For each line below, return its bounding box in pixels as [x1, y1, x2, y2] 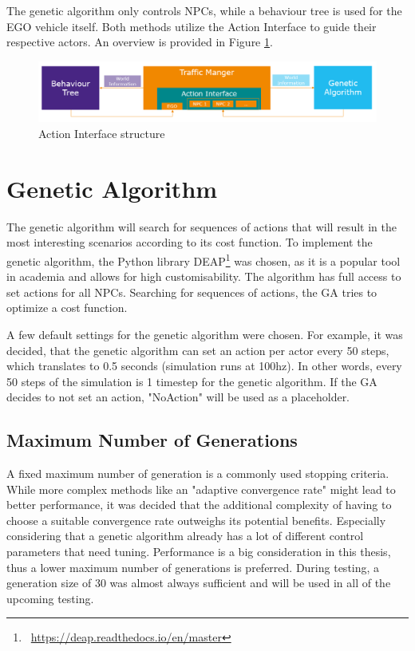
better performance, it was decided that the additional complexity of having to [6, 496, 392, 513]
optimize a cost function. [6, 299, 128, 316]
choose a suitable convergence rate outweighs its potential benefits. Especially [6, 511, 386, 528]
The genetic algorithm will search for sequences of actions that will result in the [6, 218, 397, 235]
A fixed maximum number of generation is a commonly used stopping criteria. [6, 465, 389, 482]
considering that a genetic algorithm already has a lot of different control [6, 527, 364, 544]
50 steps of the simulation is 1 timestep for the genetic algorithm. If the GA [6, 373, 377, 389]
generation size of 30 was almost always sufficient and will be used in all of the [6, 574, 391, 591]
